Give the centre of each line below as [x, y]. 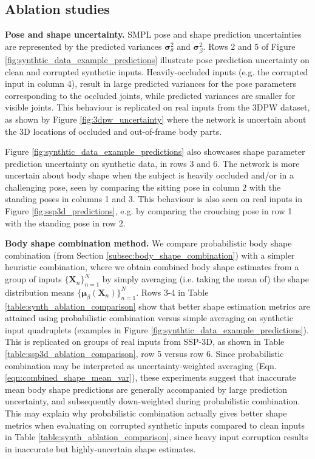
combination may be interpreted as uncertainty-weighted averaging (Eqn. [141, 365]
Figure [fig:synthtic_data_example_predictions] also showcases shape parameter [155, 151]
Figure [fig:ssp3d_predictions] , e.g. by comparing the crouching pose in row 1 [149, 211]
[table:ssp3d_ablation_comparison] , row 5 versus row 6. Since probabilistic [144, 354]
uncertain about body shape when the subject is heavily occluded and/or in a [149, 175]
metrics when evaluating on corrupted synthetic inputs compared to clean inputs [155, 425]
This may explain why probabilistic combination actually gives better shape [146, 413]
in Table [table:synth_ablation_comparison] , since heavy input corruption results [157, 437]
